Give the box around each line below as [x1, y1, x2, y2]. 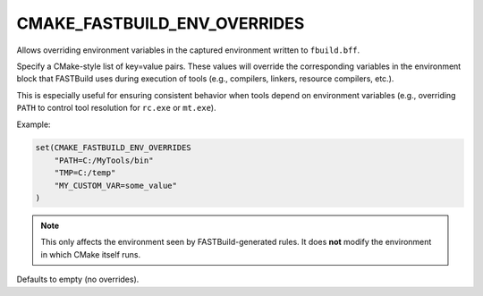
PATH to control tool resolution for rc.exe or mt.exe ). [16, 103, 216, 114]
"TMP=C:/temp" [54, 168, 116, 178]
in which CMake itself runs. [40, 249, 141, 259]
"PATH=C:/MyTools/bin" [54, 155, 154, 165]
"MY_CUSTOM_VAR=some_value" [54, 180, 178, 190]
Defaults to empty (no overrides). [16, 274, 140, 285]
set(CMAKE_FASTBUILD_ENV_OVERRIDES [35, 143, 191, 153]
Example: [16, 119, 51, 130]
